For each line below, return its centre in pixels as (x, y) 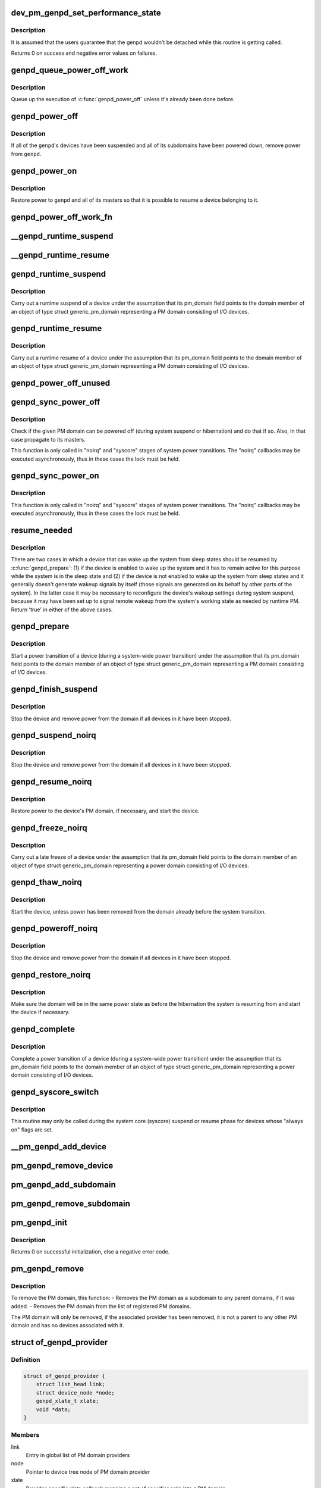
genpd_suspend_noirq (53, 735)
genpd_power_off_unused (61, 383)
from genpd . (26, 154)
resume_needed (42, 530)
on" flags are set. (32, 1129)
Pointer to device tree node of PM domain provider (88, 1472)
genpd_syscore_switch (55, 1092)
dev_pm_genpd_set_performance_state (86, 13)
